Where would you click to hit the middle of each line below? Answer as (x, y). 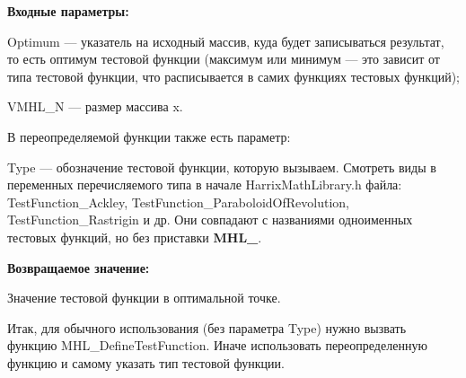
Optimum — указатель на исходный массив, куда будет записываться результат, (226, 41)
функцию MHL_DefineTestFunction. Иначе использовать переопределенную (217, 345)
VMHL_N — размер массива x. (95, 106)
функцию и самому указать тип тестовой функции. (146, 362)
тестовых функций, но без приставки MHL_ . (135, 237)
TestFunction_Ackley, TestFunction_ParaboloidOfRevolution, (178, 202)
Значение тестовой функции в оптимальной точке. (144, 298)
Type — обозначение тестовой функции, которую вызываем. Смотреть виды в (222, 167)
